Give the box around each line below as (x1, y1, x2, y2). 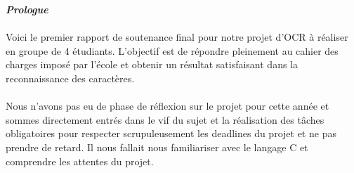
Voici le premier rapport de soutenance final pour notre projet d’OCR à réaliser (6, 30, 348, 44)
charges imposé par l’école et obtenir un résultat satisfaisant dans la (6, 57, 299, 72)
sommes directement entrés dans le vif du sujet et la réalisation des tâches (6, 112, 324, 127)
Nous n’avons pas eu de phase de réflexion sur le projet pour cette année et (6, 98, 329, 113)
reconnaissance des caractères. (6, 70, 135, 85)
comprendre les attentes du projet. (6, 153, 154, 168)
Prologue (6, 2, 48, 16)
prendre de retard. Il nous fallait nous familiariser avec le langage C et (6, 139, 308, 154)
